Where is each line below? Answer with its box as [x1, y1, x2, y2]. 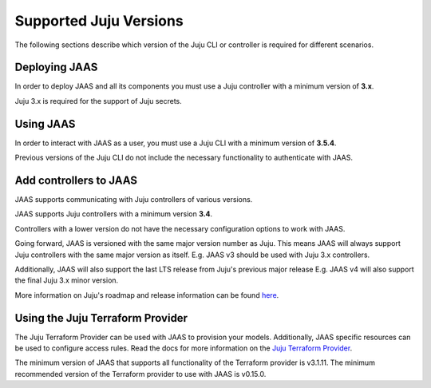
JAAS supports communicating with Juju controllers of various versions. [14, 195, 253, 204]
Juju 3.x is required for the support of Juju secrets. [14, 96, 183, 105]
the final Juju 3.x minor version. [14, 275, 119, 285]
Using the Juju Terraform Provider [14, 311, 188, 325]
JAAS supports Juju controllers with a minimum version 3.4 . [14, 209, 213, 219]
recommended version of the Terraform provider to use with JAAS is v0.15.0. [14, 369, 267, 378]
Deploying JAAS [14, 61, 98, 74]
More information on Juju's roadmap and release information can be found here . [14, 290, 279, 299]
